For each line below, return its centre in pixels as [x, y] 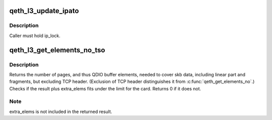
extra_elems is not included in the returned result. [61, 111]
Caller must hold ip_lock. [35, 36]
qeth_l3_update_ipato [44, 11]
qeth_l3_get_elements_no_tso [57, 50]
